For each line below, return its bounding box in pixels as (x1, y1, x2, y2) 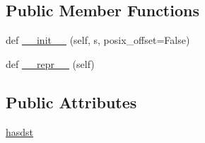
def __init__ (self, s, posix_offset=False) (6, 33, 190, 47)
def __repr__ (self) (6, 56, 95, 71)
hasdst (6, 124, 34, 139)
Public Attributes (6, 91, 137, 113)
